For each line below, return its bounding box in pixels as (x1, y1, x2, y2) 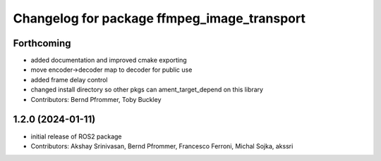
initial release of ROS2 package (30, 132, 123, 141)
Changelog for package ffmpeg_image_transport (13, 11, 306, 26)
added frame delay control (30, 75, 109, 84)
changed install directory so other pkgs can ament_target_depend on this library (30, 85, 264, 94)
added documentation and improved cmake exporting (30, 56, 187, 65)
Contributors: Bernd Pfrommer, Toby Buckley (30, 95, 162, 103)
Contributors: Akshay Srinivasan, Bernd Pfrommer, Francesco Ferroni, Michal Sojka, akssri (30, 141, 294, 150)
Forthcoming (13, 37, 71, 49)
